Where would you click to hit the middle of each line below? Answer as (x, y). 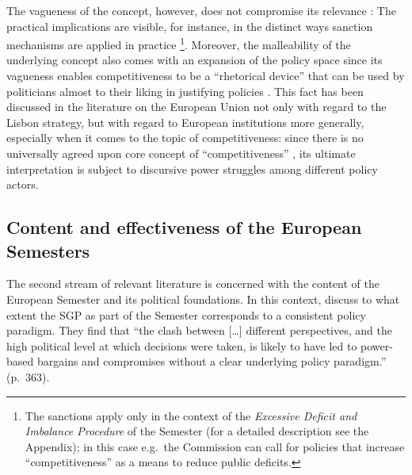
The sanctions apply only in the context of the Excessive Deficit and (191, 415)
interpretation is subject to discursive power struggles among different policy (192, 169)
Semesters (48, 250)
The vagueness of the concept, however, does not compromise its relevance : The (201, 10)
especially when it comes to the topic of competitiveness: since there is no (185, 138)
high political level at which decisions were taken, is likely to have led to (182, 345)
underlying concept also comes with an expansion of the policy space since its (195, 60)
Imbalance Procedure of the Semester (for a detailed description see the (197, 431)
